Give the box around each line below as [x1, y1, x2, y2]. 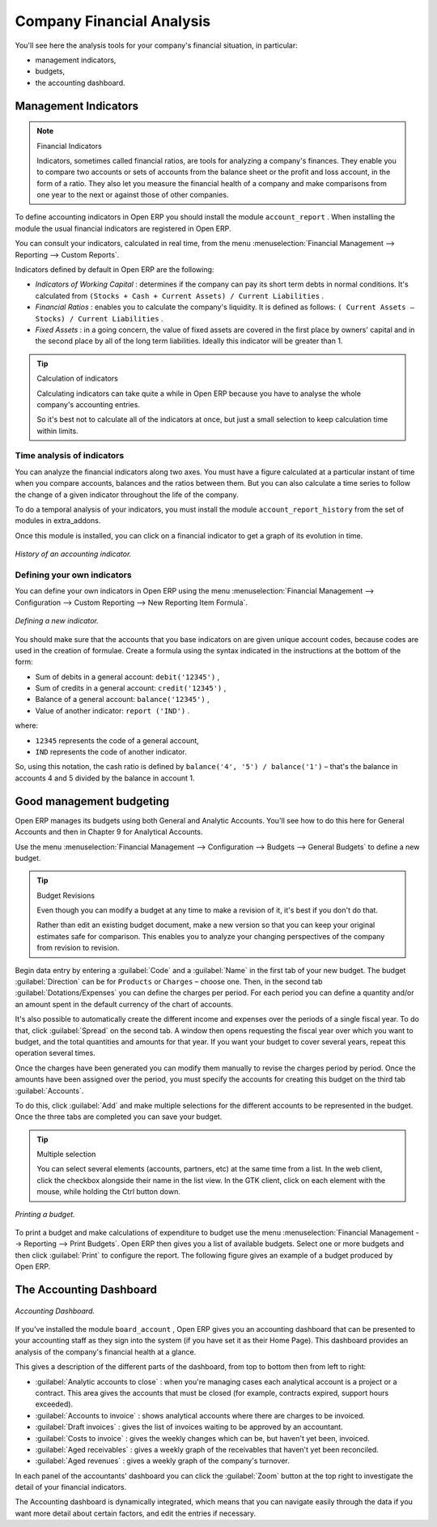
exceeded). [35, 1399, 73, 1409]
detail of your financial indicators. [15, 1482, 127, 1492]
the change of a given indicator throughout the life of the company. [15, 490, 239, 500]
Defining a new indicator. [15, 616, 99, 626]
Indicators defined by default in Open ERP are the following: [15, 265, 214, 274]
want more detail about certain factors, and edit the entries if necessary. [15, 1508, 257, 1518]
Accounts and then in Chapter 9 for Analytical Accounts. [15, 827, 203, 837]
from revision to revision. [36, 943, 120, 953]
